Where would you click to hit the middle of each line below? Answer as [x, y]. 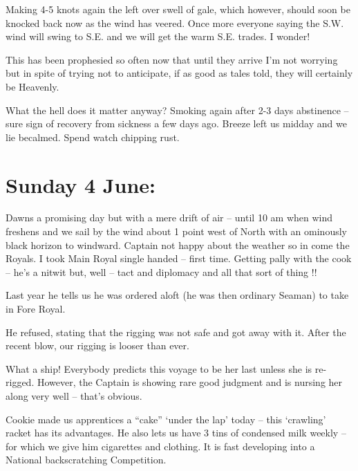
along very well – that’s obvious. [74, 396]
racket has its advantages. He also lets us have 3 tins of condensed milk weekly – [176, 433]
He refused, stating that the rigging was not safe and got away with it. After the [176, 332]
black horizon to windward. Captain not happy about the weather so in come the [178, 244]
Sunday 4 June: [81, 184]
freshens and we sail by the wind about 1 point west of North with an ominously [176, 231]
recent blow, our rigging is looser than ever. [97, 345]
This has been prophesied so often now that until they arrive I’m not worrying [172, 59]
